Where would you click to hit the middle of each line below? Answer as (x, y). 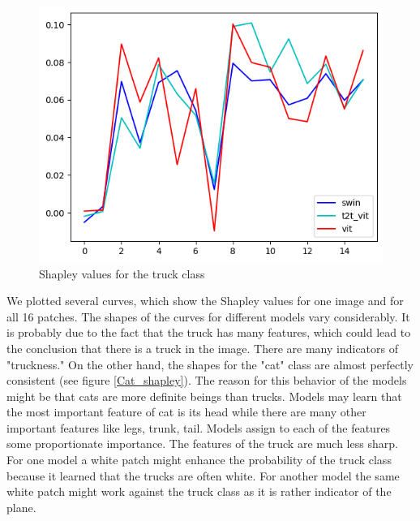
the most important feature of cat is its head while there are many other (186, 412)
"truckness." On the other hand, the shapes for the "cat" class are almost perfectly (210, 364)
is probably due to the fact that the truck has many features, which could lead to (209, 332)
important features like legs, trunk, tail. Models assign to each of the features (199, 427)
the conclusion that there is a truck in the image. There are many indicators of (203, 348)
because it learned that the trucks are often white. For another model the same (203, 475)
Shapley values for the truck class (122, 273)
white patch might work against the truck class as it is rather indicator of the (199, 491)
